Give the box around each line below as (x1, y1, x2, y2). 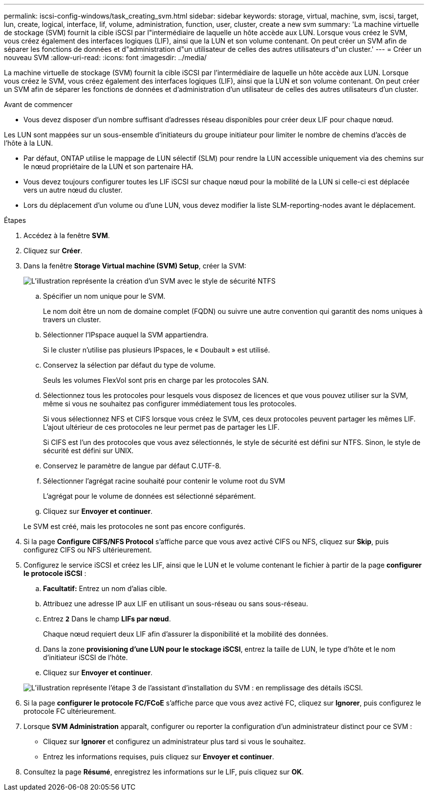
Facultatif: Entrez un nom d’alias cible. (43, 584, 167, 593)
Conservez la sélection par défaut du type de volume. (43, 361, 216, 369)
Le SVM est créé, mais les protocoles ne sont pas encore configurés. (23, 522, 246, 530)
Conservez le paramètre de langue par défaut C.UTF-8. (43, 462, 221, 470)
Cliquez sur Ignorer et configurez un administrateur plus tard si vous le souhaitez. (43, 737, 306, 746)
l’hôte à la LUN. (4, 139, 53, 147)
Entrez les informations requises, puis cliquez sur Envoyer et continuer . (43, 752, 275, 761)
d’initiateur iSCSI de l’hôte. (43, 653, 128, 662)
